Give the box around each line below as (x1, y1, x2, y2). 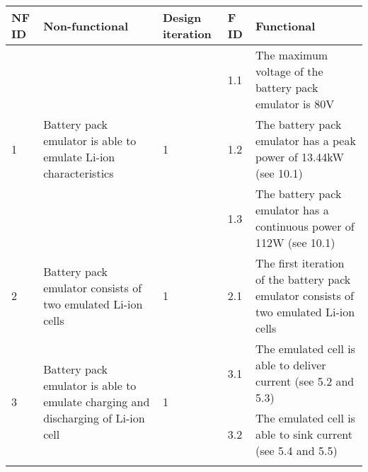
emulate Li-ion (43, 149, 115, 165)
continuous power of (255, 218, 355, 234)
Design (162, 9, 202, 25)
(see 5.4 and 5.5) (255, 442, 338, 459)
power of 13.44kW (255, 149, 344, 165)
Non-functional (43, 17, 129, 34)
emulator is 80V (255, 96, 335, 112)
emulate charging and (43, 393, 150, 410)
